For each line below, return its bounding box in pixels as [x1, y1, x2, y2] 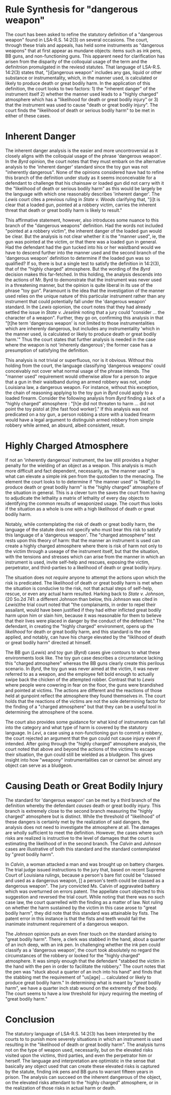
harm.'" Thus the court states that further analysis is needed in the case [5, 336, 156, 343]
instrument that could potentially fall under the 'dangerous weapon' [5, 298, 147, 304]
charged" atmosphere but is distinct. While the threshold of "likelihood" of [5, 813, 160, 819]
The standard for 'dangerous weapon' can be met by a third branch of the [5, 797, 160, 803]
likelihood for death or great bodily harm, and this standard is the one [5, 628, 151, 635]
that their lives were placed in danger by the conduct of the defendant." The [5, 618, 164, 624]
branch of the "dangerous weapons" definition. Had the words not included [5, 222, 163, 228]
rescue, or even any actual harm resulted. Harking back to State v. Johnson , [5, 591, 165, 597]
